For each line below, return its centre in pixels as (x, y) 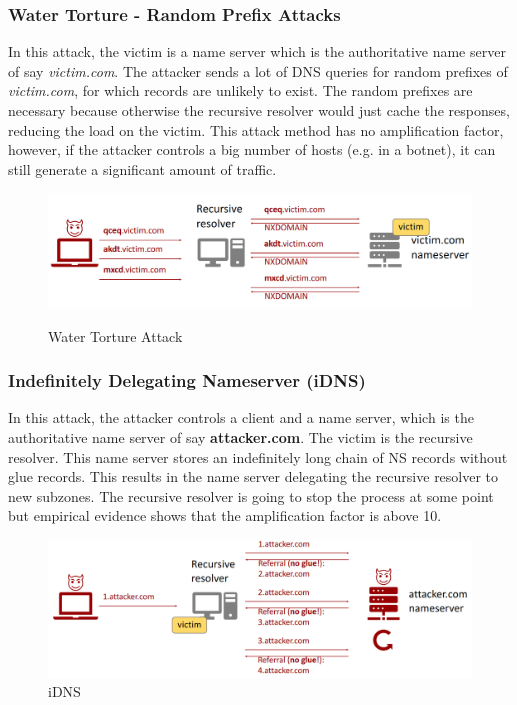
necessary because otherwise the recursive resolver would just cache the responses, (259, 110)
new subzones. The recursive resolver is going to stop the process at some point (251, 495)
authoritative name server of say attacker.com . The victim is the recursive (240, 437)
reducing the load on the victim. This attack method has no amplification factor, (256, 129)
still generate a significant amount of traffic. (142, 168)
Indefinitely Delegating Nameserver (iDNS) (187, 380)
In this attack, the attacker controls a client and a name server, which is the (241, 417)
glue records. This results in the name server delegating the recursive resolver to (253, 476)
